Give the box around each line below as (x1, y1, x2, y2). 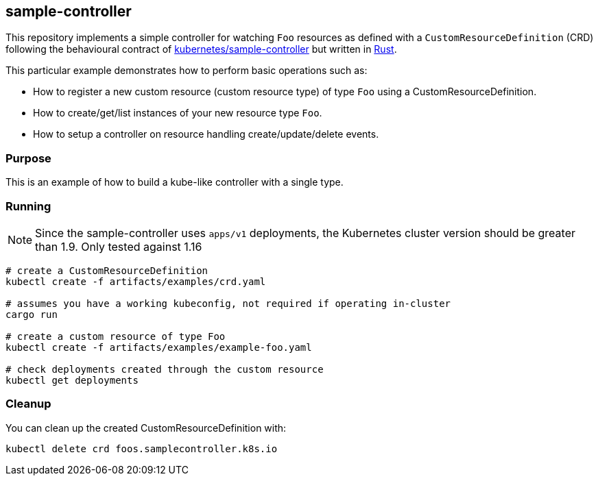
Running (5, 199, 51, 213)
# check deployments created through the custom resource (5, 363, 324, 375)
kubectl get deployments (5, 374, 139, 386)
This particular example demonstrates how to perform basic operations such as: (5, 64, 368, 77)
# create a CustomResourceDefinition (5, 264, 208, 276)
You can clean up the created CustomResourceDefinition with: (5, 421, 287, 434)
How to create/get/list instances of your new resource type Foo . (33, 107, 322, 119)
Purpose (5, 151, 51, 165)
